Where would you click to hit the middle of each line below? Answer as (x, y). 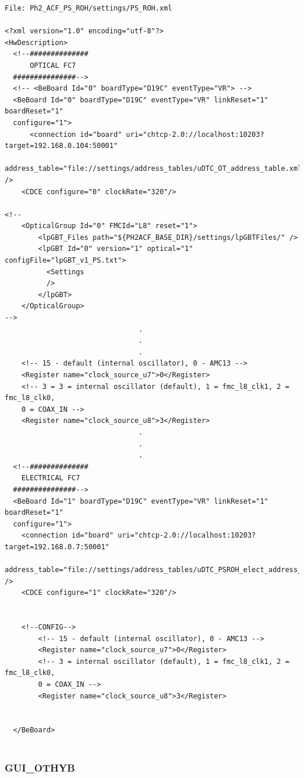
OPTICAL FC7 (53, 65)
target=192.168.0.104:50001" (61, 146)
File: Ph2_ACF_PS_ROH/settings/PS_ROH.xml (89, 8)
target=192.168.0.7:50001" (57, 547)
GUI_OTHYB (40, 767)
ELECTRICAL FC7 (51, 478)
